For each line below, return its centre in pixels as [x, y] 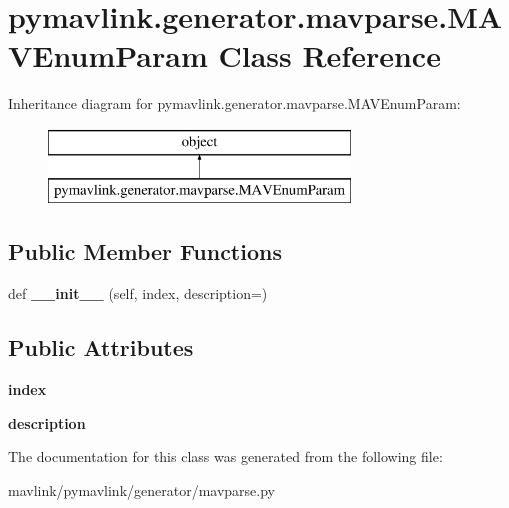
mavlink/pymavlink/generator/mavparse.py [142, 489]
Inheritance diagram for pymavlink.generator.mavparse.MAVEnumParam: [234, 103]
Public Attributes [101, 347]
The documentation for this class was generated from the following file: [225, 456]
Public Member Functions [145, 251]
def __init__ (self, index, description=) [138, 293]
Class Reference [329, 55]
